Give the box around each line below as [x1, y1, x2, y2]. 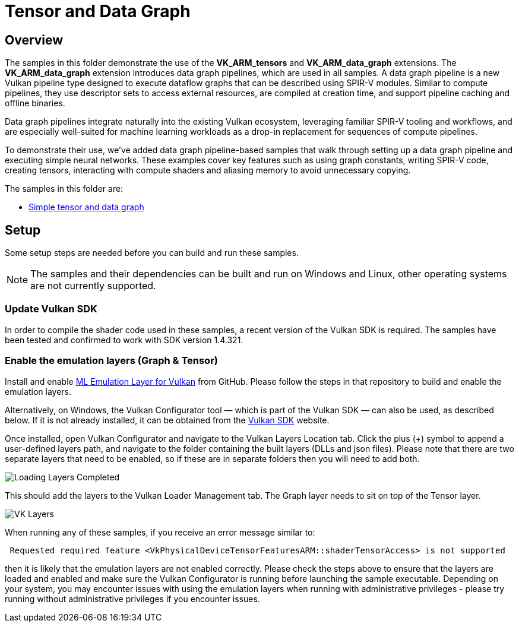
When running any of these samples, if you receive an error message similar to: [5, 527, 315, 537]
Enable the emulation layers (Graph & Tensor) [5, 354, 218, 367]
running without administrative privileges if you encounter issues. [5, 593, 260, 604]
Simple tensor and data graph [29, 202, 144, 213]
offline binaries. [5, 98, 65, 109]
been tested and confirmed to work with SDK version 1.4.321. [5, 334, 243, 345]
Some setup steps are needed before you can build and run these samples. [5, 248, 299, 258]
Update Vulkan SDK [5, 303, 97, 315]
